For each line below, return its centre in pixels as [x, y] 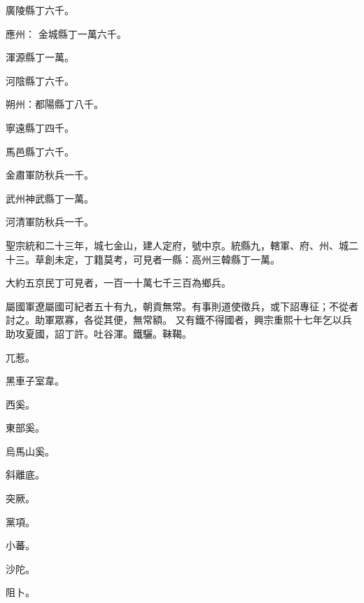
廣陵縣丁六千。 [40, 10]
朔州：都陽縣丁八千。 [55, 104]
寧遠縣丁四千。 [40, 127]
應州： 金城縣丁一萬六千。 [66, 33]
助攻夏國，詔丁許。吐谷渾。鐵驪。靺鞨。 [99, 333]
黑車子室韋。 [35, 381]
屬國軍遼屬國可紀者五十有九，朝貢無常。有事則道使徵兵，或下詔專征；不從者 [182, 306]
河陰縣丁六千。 [40, 80]
